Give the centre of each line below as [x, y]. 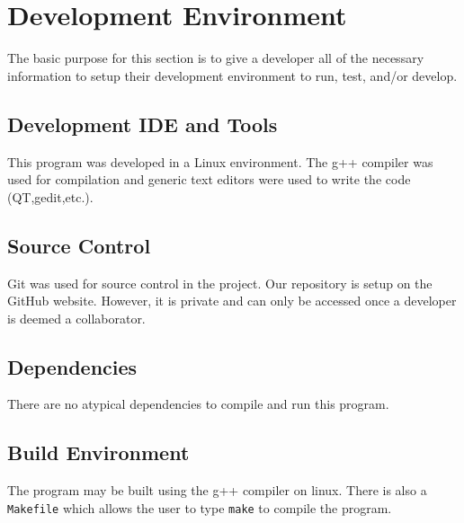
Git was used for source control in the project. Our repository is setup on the [220, 283]
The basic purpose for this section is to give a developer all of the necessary [216, 58]
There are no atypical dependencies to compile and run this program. [198, 404]
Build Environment [98, 452]
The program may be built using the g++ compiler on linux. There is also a [217, 490]
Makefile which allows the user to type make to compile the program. [200, 507]
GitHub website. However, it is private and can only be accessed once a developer [232, 301]
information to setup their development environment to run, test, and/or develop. [232, 75]
